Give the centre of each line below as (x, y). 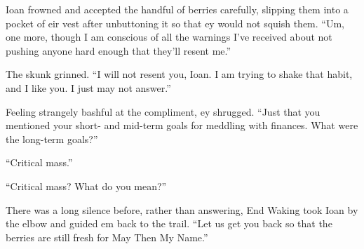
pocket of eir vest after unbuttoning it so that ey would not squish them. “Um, (175, 23)
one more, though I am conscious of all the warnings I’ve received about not (169, 37)
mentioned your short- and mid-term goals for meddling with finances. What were (182, 125)
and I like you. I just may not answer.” (88, 87)
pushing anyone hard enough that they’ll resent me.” (119, 50)
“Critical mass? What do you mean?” (86, 186)
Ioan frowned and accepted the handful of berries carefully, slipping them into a (177, 9)
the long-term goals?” (52, 139)
